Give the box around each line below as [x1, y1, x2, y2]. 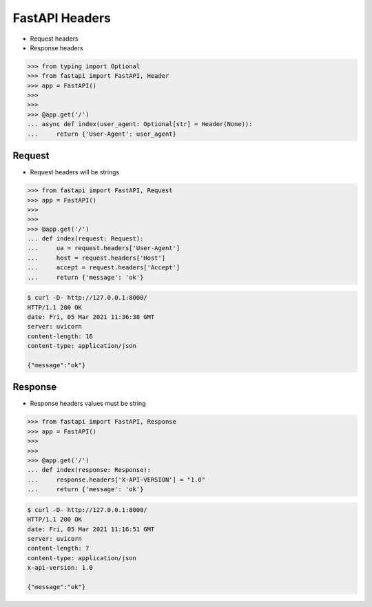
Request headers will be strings [30, 168, 120, 176]
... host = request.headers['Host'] [27, 254, 165, 262]
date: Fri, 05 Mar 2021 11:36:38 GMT [27, 313, 155, 321]
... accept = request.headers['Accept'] [27, 264, 180, 271]
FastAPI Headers [12, 10, 112, 25]
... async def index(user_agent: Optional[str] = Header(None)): [27, 121, 253, 128]
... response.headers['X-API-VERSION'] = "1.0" [27, 475, 206, 484]
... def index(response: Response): [27, 466, 152, 474]
